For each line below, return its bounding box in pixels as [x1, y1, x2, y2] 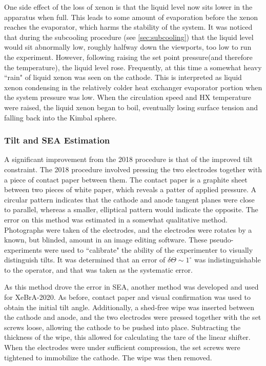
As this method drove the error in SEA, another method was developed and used [4, 281, 259, 292]
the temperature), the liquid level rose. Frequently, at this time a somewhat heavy [4, 62, 262, 72]
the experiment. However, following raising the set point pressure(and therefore [4, 51, 253, 62]
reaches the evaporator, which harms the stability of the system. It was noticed [4, 22, 253, 32]
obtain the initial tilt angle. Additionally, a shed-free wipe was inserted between [4, 301, 254, 312]
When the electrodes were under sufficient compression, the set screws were [4, 342, 240, 353]
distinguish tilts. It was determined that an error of [4, 254, 166, 265]
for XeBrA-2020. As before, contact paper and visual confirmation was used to [4, 292, 251, 302]
